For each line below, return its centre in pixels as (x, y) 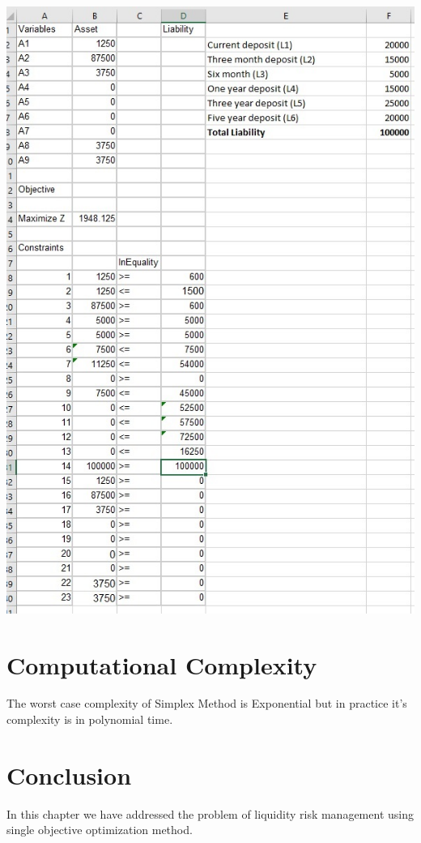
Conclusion (69, 775)
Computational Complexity (162, 664)
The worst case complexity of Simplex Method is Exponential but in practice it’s (207, 703)
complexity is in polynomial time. (90, 719)
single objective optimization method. (100, 830)
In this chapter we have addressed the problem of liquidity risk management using (210, 813)
